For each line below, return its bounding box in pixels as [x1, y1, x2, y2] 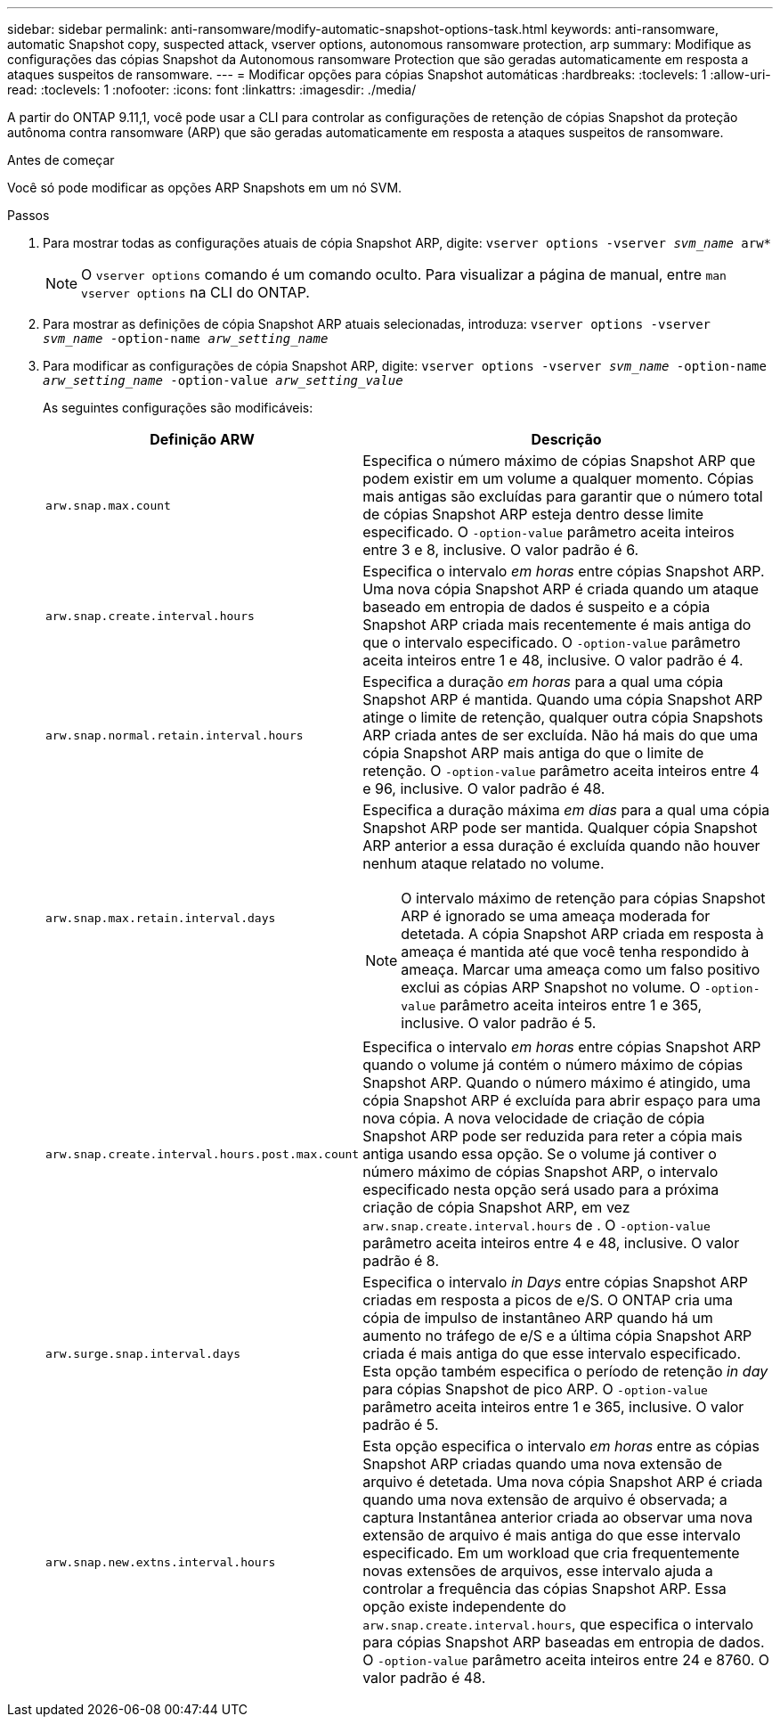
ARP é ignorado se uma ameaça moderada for [401, 907, 711, 925]
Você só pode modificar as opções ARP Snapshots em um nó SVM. [7, 180, 402, 195]
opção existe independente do [362, 1597, 566, 1615]
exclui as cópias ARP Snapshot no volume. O [401, 978, 701, 996]
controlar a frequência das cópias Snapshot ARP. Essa [362, 1580, 727, 1597]
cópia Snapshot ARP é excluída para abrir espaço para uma [362, 1091, 761, 1109]
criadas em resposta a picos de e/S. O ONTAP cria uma [362, 1291, 733, 1309]
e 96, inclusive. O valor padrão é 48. [362, 780, 605, 797]
